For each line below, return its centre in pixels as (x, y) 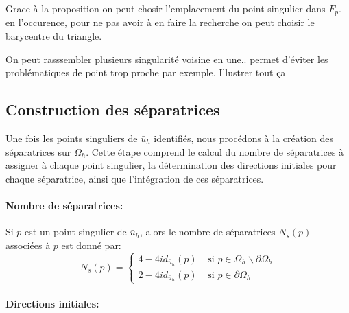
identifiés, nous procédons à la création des (244, 138)
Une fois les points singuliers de (72, 138)
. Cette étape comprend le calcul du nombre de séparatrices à (215, 151)
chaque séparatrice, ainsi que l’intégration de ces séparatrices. (135, 178)
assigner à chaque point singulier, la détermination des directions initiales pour (171, 165)
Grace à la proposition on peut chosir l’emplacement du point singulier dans (166, 8)
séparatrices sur (38, 151)
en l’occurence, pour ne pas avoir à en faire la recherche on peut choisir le (160, 22)
